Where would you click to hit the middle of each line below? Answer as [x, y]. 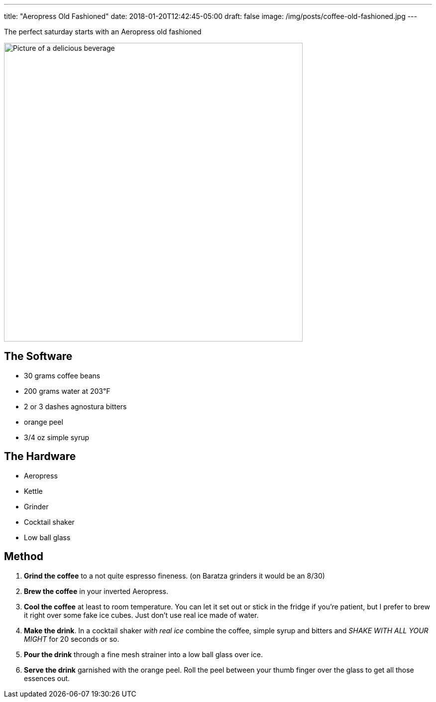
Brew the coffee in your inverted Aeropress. [96, 591]
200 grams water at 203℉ [67, 391]
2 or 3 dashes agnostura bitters [75, 406]
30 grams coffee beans [62, 375]
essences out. [47, 678]
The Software [38, 356]
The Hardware [40, 457]
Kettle [33, 491]
